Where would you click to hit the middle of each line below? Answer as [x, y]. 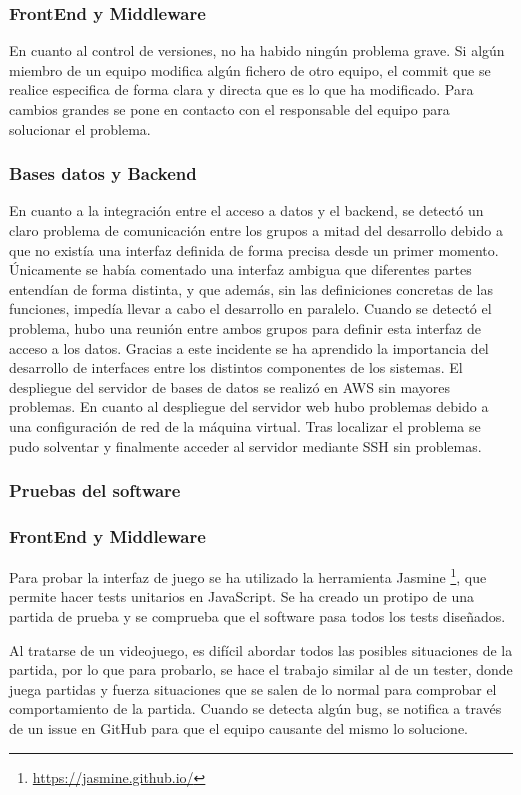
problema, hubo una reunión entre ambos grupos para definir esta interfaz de [245, 327]
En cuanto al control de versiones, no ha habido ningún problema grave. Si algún [257, 50]
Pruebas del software [95, 490]
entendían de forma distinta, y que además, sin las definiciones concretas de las [251, 288]
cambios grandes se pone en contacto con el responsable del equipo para [229, 109]
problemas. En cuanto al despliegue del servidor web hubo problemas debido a [249, 406]
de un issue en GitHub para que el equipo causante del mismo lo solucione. [239, 728]
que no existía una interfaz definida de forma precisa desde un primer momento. [254, 249]
